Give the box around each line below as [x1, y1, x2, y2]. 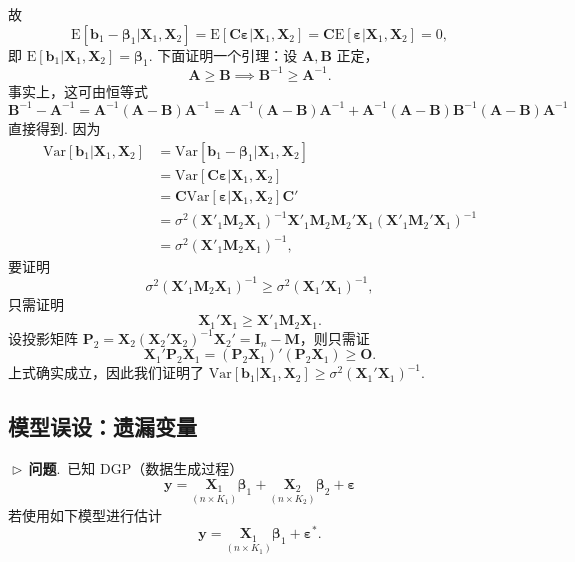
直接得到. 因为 [8, 117, 101, 138]
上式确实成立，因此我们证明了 [8, 362, 204, 383]
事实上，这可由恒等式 [8, 80, 148, 101]
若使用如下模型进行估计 [8, 504, 162, 525]
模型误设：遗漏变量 [8, 411, 197, 442]
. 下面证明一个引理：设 [148, 44, 298, 65]
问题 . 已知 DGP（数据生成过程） [28, 458, 244, 479]
